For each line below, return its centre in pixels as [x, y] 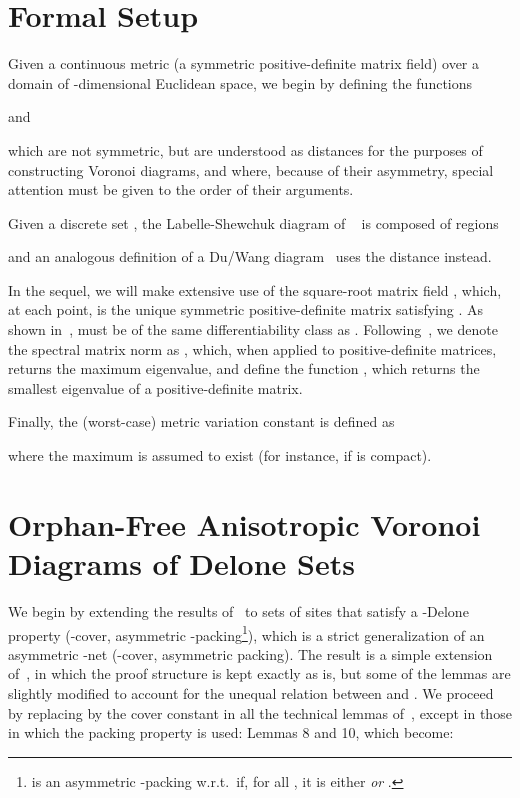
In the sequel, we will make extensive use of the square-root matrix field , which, [255, 289]
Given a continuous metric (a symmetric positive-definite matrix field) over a [244, 63]
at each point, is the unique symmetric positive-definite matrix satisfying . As [245, 309]
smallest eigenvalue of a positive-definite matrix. [155, 387]
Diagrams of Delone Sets [181, 563]
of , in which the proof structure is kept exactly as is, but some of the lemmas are [259, 673]
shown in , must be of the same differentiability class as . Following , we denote [253, 329]
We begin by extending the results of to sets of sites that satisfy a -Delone [238, 610]
